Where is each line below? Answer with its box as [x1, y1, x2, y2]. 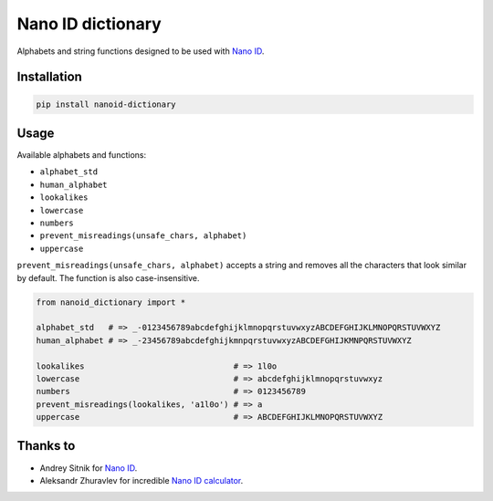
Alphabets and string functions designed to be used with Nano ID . [16, 46, 265, 57]
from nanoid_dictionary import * [36, 297, 186, 308]
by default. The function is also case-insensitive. [16, 272, 200, 283]
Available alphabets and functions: [16, 150, 146, 161]
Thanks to [16, 438, 76, 454]
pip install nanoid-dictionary [36, 99, 177, 110]
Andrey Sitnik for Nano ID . [39, 462, 138, 474]
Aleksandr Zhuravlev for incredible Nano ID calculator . [39, 475, 244, 485]
